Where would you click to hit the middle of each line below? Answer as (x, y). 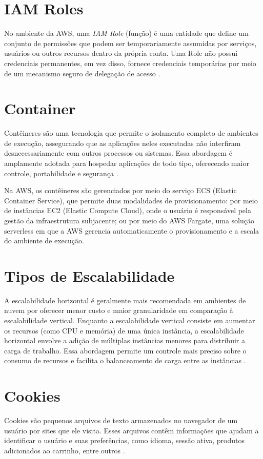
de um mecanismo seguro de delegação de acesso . (82, 73)
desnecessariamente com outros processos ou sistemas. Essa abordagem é (118, 153)
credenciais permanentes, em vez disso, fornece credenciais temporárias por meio (130, 63)
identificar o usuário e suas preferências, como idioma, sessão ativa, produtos (125, 440)
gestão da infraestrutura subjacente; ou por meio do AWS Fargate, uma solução (129, 220)
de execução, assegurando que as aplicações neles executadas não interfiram (123, 143)
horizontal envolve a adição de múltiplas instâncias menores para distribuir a (125, 340)
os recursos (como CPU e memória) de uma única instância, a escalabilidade (124, 330)
